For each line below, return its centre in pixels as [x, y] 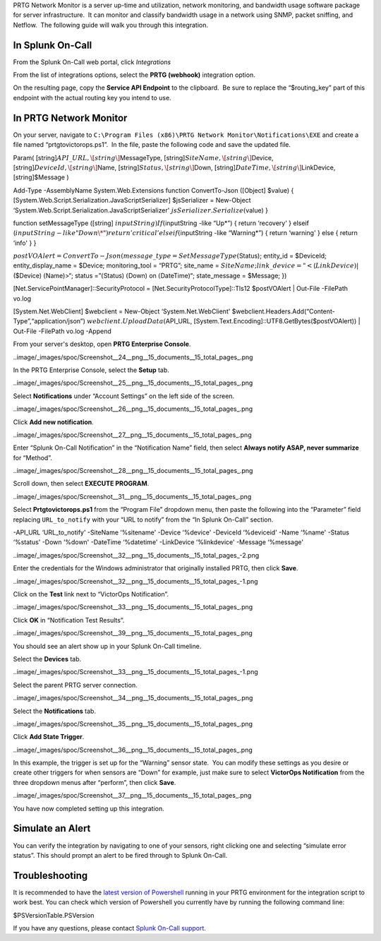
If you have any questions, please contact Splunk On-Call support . [109, 928]
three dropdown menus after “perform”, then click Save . [95, 782]
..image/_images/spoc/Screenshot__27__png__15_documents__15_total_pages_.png [132, 435]
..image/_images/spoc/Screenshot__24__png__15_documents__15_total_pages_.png [133, 357]
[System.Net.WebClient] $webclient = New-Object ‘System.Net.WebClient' [122, 311]
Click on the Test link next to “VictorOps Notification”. [91, 594]
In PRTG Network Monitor [70, 118]
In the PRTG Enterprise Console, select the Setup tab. [91, 370]
